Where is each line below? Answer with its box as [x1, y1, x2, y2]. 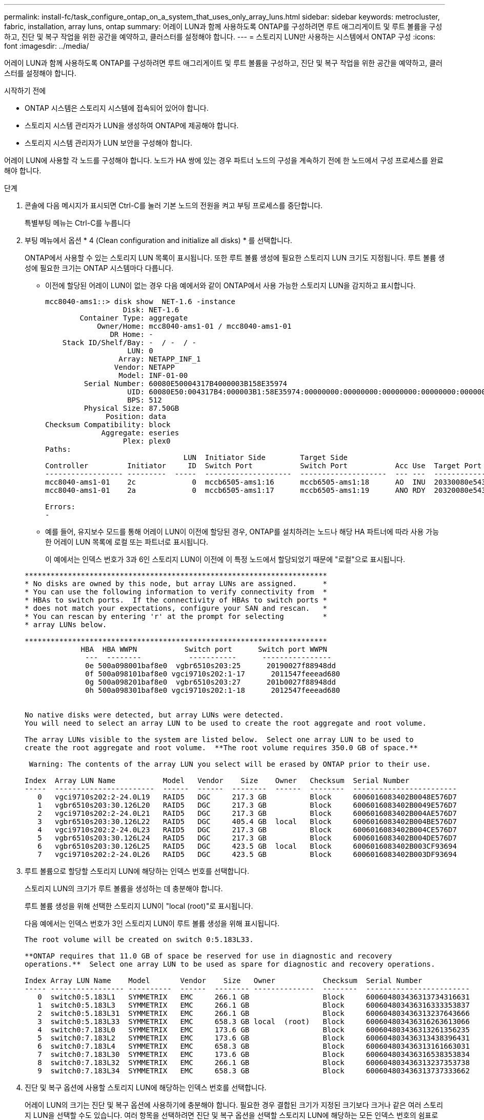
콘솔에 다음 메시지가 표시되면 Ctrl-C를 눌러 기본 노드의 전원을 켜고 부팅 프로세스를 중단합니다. [25, 201, 323, 210]
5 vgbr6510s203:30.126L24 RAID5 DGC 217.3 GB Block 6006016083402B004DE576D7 [37, 834, 457, 842]
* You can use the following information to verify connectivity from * [25, 588, 328, 596]
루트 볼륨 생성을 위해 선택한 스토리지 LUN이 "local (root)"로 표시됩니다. [25, 902, 253, 910]
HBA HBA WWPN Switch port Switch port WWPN [80, 645, 328, 653]
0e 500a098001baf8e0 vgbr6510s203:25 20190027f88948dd [85, 662, 336, 670]
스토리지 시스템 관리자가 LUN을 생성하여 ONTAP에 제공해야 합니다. [25, 121, 239, 130]
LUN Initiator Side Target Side [183, 453, 348, 462]
